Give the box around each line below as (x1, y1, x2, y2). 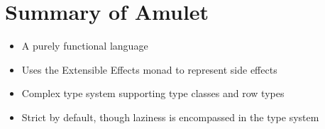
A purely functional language (21, 38, 148, 53)
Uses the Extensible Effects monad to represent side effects (21, 62, 277, 77)
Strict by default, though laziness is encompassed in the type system (21, 109, 319, 124)
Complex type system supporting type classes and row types (21, 86, 285, 101)
